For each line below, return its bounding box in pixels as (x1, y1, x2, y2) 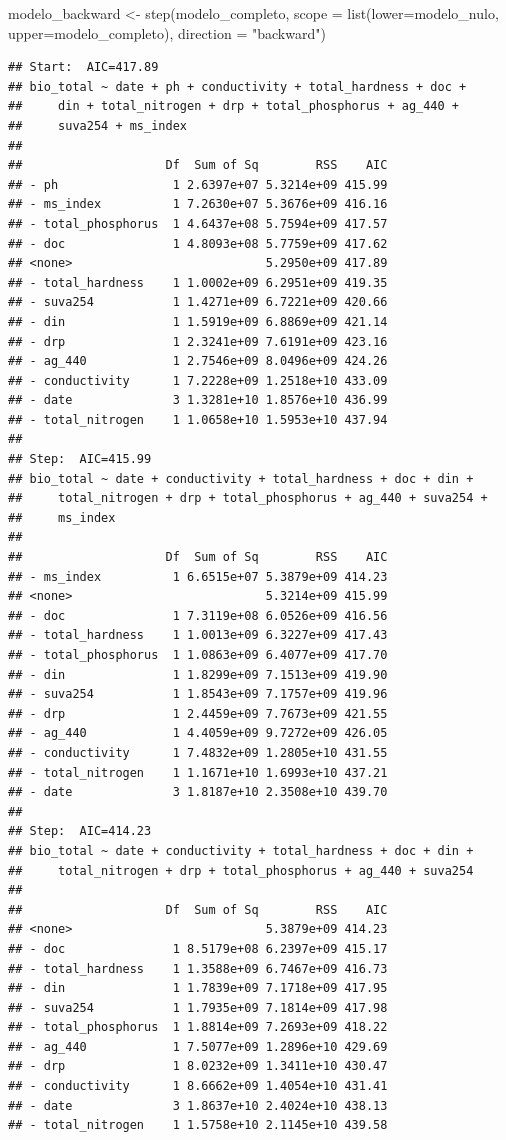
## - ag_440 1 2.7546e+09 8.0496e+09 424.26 (8, 354, 388, 369)
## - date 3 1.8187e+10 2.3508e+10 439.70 (8, 785, 388, 800)
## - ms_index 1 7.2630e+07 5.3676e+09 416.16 (8, 197, 388, 212)
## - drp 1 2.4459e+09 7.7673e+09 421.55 (8, 706, 388, 721)
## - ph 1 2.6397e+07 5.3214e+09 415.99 (8, 177, 388, 192)
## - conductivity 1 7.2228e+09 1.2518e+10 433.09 (8, 373, 388, 388)
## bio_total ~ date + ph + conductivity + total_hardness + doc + (8, 79, 467, 94)
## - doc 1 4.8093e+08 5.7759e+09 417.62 (8, 236, 388, 251)
